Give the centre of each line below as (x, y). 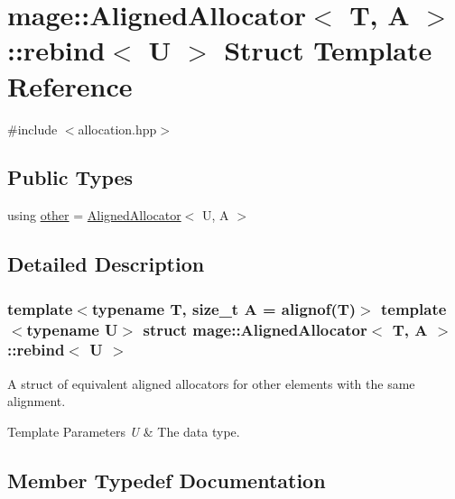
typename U (72, 329)
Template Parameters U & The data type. (124, 431)
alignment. (37, 401)
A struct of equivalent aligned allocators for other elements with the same (211, 383)
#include (32, 129)
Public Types (70, 177)
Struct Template (328, 50)
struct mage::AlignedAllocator (255, 329)
